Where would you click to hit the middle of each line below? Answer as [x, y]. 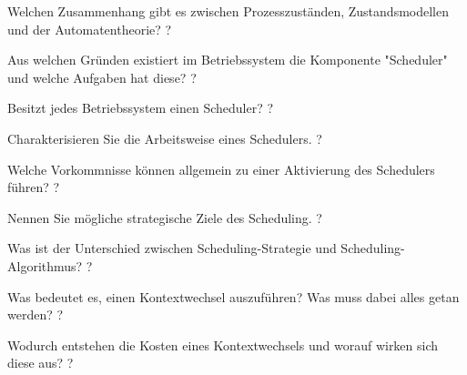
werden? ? [36, 314]
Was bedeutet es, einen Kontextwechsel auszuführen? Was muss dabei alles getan [233, 296]
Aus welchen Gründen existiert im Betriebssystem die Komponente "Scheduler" [228, 60]
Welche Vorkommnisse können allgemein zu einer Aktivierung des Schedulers [221, 169]
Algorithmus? [45, 265]
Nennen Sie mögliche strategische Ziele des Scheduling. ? [165, 217]
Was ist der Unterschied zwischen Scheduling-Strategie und [172, 248]
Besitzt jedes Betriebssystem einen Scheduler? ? [141, 108]
